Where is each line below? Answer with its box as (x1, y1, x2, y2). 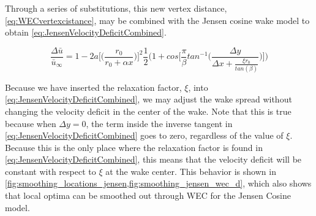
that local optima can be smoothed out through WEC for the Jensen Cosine (5, 189, 291, 202)
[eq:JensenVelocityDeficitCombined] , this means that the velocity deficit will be (5, 153, 302, 166)
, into (188, 80, 208, 93)
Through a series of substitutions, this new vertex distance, (5, 2, 227, 14)
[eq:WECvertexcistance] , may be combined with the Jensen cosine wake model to (5, 13, 310, 26)
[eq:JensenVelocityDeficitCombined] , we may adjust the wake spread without (5, 93, 292, 106)
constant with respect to (5, 164, 96, 177)
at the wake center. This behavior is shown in (105, 164, 276, 177)
